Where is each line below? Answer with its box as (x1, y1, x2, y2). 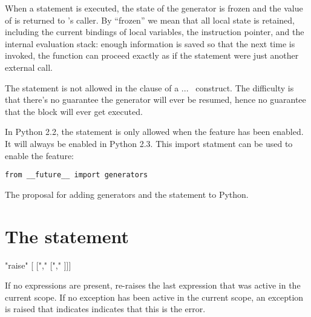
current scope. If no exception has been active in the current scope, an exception (5, 290, 304, 303)
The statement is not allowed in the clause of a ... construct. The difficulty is (5, 81, 294, 94)
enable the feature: (5, 149, 74, 162)
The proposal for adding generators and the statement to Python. (5, 188, 249, 200)
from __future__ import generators (5, 171, 148, 180)
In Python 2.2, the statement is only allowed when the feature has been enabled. (5, 125, 304, 138)
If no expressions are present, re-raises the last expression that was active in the (5, 279, 301, 292)
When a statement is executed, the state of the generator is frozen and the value (5, 2, 303, 14)
